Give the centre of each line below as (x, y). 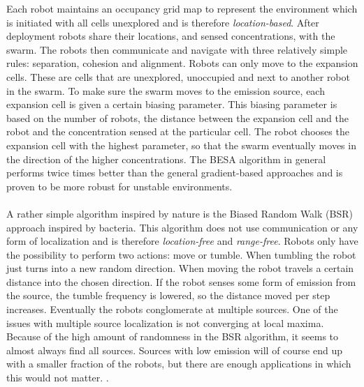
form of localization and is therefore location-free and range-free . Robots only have (182, 241)
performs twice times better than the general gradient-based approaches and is (175, 173)
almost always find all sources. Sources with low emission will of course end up (174, 350)
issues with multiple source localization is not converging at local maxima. (165, 322)
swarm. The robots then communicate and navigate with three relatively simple (177, 49)
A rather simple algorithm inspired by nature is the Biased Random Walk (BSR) (180, 213)
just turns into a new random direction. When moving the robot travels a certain (180, 268)
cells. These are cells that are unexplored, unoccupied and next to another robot (178, 76)
